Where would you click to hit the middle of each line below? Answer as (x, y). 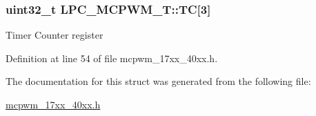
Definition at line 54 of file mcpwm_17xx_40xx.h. (112, 58)
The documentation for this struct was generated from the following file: (158, 81)
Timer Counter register (55, 35)
